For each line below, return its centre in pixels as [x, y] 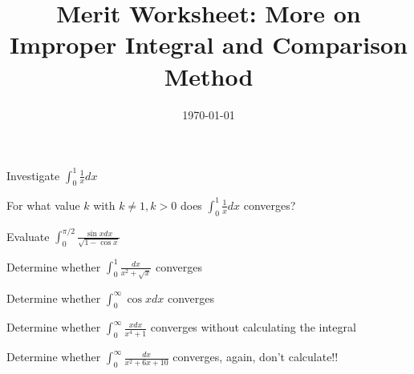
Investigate [33, 175]
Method [209, 76]
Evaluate [28, 236]
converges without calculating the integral [253, 327]
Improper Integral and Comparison [209, 44]
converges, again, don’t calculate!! [256, 357]
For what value [43, 205]
